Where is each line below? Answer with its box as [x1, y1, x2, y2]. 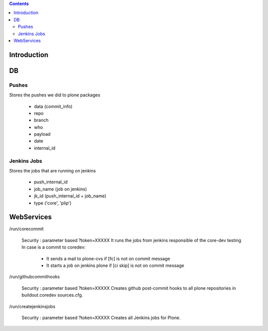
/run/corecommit [9, 226, 44, 232]
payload [34, 131, 51, 137]
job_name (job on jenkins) [34, 186, 87, 192]
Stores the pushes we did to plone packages [9, 92, 100, 98]
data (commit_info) [34, 103, 73, 109]
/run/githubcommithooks [9, 274, 60, 280]
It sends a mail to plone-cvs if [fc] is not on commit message [46, 255, 171, 261]
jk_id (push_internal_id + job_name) [34, 193, 107, 199]
